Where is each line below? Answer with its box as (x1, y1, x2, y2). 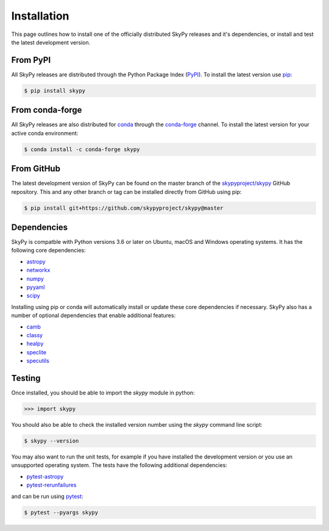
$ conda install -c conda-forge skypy (24, 146, 140, 152)
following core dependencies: (11, 247, 86, 254)
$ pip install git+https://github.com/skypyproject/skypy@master (24, 204, 224, 212)
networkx (26, 266, 51, 274)
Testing (11, 372, 41, 383)
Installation (11, 9, 69, 23)
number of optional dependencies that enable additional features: (11, 312, 176, 319)
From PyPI (11, 55, 51, 65)
